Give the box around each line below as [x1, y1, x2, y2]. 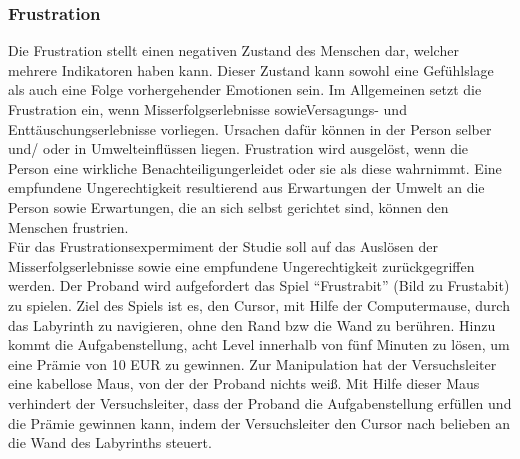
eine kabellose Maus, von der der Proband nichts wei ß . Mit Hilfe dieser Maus [8, 373, 480, 394]
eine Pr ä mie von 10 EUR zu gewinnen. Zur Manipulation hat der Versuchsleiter [8, 353, 497, 374]
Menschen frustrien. [8, 216, 129, 237]
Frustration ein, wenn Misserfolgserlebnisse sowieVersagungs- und [8, 99, 407, 119]
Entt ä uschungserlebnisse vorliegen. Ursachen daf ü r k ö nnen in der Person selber [8, 118, 492, 139]
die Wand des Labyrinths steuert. [8, 432, 212, 453]
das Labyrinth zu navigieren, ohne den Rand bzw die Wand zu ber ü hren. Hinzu [8, 314, 496, 335]
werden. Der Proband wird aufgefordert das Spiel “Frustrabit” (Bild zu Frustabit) [8, 275, 510, 296]
